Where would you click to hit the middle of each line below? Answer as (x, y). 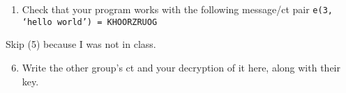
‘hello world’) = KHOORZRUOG (90, 22)
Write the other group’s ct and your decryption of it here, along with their (181, 67)
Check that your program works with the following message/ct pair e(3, (177, 9)
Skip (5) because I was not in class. (81, 44)
